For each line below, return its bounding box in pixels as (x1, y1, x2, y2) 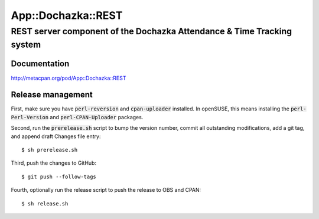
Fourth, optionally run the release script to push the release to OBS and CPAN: (11, 187, 201, 194)
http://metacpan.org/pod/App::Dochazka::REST (11, 74, 126, 81)
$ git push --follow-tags (21, 173, 97, 180)
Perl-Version (11, 114, 49, 120)
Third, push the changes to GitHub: (11, 159, 97, 166)
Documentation (11, 59, 70, 69)
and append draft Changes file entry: (11, 133, 101, 140)
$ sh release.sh (21, 200, 69, 207)
